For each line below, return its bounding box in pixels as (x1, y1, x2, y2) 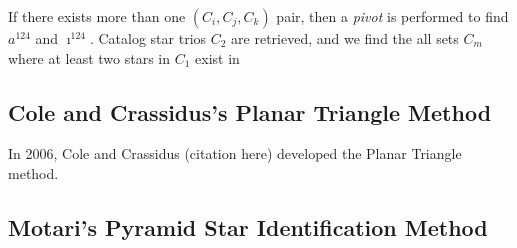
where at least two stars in (8, 47, 171, 68)
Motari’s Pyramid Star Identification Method (8, 211, 488, 242)
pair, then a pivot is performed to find (276, 6, 509, 26)
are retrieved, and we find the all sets (231, 28, 459, 48)
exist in (195, 47, 240, 68)
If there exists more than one (8, 6, 186, 26)
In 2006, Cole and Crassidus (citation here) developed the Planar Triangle (8, 143, 462, 164)
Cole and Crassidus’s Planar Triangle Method (8, 96, 492, 127)
